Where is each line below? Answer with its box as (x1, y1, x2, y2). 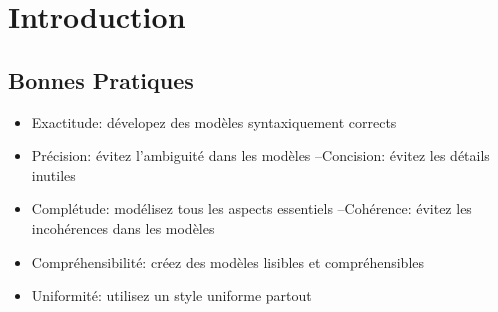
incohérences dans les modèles (31, 217, 215, 238)
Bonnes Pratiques (8, 64, 194, 95)
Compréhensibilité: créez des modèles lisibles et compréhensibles (31, 251, 425, 272)
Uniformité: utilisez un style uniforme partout (31, 285, 312, 306)
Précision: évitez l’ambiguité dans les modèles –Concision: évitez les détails (31, 145, 490, 166)
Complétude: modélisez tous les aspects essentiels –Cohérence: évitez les (31, 198, 472, 219)
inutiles (31, 164, 76, 185)
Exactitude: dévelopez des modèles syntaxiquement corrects (31, 111, 397, 132)
